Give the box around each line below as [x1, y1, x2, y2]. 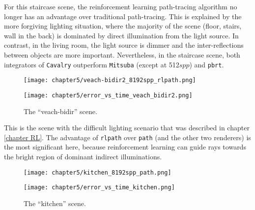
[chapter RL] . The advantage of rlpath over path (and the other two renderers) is [4, 132, 251, 142]
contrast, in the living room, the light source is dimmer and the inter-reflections [4, 40, 244, 50]
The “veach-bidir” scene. [24, 106, 97, 116]
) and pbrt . [189, 59, 224, 69]
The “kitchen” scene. [24, 198, 86, 208]
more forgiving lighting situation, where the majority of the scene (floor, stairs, [4, 21, 242, 31]
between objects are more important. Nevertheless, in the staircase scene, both [4, 49, 240, 60]
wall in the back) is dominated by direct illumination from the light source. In [4, 30, 239, 40]
